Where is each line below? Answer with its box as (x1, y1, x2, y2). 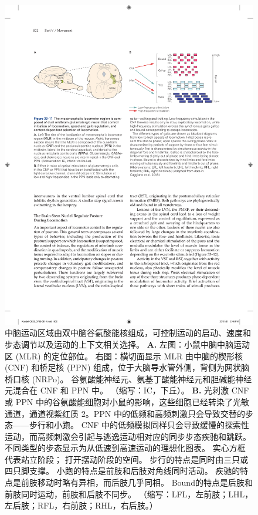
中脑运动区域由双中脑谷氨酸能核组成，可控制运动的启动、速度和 (5, 326, 251, 339)
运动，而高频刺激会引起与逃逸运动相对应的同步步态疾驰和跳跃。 (5, 430, 251, 442)
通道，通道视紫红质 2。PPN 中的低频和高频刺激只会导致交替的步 (5, 407, 253, 419)
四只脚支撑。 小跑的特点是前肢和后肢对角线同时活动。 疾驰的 (5, 464, 240, 477)
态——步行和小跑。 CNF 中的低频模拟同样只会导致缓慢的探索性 (5, 419, 250, 431)
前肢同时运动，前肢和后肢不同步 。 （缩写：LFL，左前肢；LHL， (5, 487, 253, 500)
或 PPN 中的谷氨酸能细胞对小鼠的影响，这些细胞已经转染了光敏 (5, 395, 249, 408)
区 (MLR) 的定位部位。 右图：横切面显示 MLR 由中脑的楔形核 (5, 349, 243, 362)
